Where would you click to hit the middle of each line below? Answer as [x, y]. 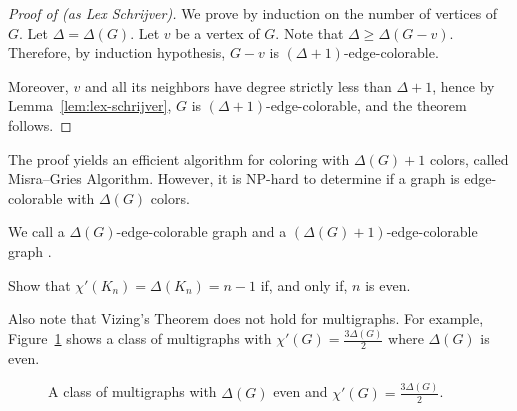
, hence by [463, 85]
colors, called [469, 158]
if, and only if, [304, 284]
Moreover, [38, 85]
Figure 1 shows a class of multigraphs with [140, 338]
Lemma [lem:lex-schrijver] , [90, 105]
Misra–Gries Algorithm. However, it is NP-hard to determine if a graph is [234, 178]
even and [300, 391]
